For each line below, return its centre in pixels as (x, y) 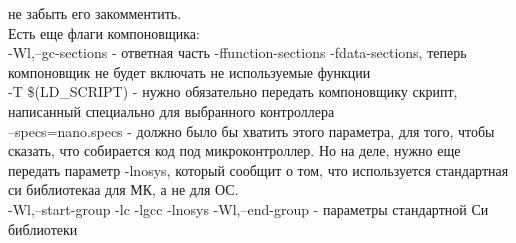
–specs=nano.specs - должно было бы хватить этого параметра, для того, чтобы (251, 130)
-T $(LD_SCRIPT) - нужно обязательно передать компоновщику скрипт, (233, 91)
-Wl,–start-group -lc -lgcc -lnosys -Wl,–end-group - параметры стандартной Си (248, 208)
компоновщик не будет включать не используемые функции (189, 71)
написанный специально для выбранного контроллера (171, 110)
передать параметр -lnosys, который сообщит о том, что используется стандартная (258, 169)
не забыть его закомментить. (95, 13)
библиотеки (43, 228)
